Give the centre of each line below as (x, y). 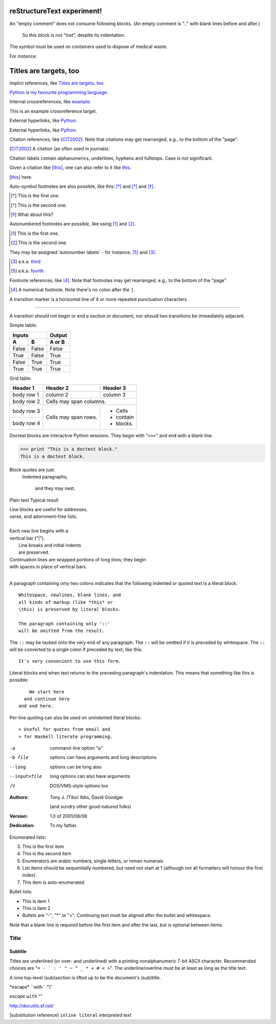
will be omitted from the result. (62, 631)
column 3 (114, 395)
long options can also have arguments (90, 776)
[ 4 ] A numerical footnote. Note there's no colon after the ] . (73, 290)
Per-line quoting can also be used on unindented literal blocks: (75, 717)
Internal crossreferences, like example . (50, 102)
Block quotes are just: (32, 470)
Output (59, 335)
